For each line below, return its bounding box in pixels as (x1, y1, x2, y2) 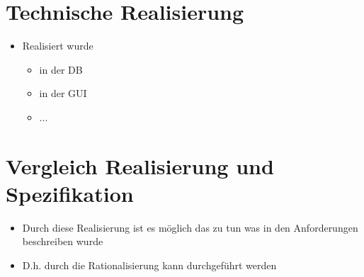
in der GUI (39, 86, 87, 101)
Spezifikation (6, 179, 134, 208)
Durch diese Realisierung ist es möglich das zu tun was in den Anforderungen (22, 220, 358, 234)
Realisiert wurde (22, 38, 93, 53)
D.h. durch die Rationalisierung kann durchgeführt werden (22, 258, 277, 272)
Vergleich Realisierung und (6, 151, 274, 180)
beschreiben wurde (22, 234, 103, 249)
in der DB (39, 62, 83, 77)
